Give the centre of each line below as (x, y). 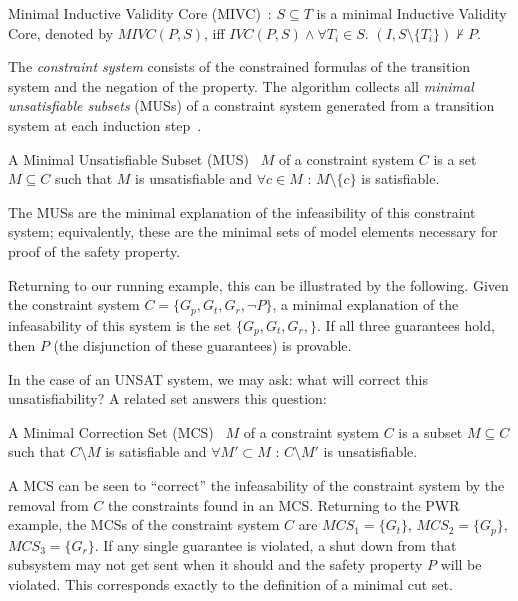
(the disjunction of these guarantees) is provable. (202, 345)
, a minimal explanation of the (365, 304)
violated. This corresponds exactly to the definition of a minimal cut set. (230, 583)
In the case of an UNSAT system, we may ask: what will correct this (218, 378)
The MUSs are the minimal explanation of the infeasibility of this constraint (242, 211)
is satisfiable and (156, 451)
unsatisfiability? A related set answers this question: (167, 398)
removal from (48, 504)
